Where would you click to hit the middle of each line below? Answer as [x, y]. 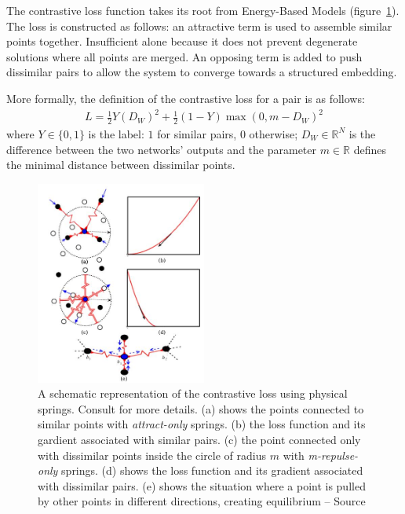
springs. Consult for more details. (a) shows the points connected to [201, 408]
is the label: [116, 133]
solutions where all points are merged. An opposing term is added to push [184, 56]
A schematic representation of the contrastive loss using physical [193, 393]
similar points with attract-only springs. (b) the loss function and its [202, 424]
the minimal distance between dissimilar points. [121, 165]
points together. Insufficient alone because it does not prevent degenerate [182, 41]
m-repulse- [333, 455]
